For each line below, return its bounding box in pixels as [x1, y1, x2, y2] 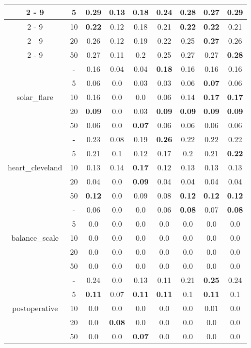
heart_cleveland [8, 162, 63, 173]
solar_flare [16, 91, 53, 102]
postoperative [12, 302, 58, 314]
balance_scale [11, 232, 59, 243]
